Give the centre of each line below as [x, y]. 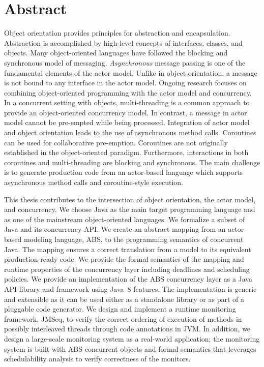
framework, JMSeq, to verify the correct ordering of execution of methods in [123, 318]
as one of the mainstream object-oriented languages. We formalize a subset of [125, 219]
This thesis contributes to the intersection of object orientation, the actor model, [130, 199]
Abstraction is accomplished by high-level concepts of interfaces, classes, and [123, 42]
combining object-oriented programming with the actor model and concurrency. [128, 92]
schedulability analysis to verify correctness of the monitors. [97, 359]
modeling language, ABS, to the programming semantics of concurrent [134, 239]
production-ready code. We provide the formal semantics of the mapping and [124, 259]
